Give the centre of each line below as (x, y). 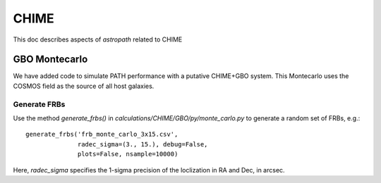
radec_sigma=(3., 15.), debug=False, (143, 144)
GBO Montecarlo (50, 59)
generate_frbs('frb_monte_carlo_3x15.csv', (102, 134)
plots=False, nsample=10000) (128, 154)
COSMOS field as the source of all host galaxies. (84, 86)
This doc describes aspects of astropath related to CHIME (98, 39)
